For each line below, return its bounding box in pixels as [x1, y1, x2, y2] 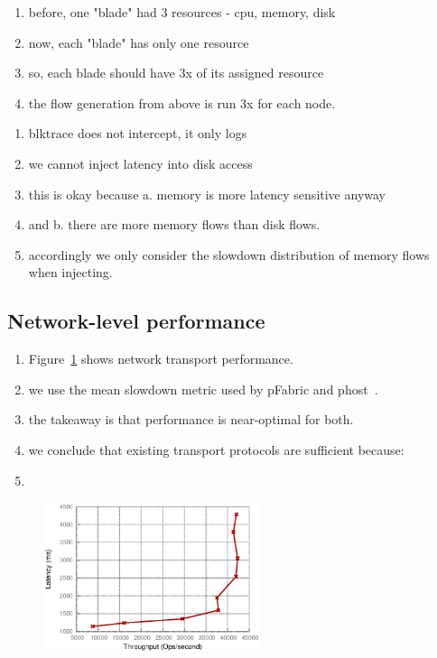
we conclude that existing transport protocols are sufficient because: [28, 440, 404, 459]
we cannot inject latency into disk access [28, 153, 253, 172]
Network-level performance [7, 307, 265, 335]
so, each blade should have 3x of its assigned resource [28, 63, 324, 82]
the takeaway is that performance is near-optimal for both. [28, 410, 354, 429]
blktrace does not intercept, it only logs [28, 124, 247, 143]
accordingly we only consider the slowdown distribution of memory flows [28, 245, 430, 264]
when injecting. [28, 263, 113, 282]
